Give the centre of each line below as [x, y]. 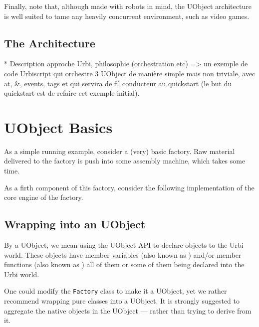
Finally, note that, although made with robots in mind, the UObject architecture [128, 6]
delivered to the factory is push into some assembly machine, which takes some [125, 161]
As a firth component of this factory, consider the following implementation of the [129, 187]
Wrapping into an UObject [75, 224]
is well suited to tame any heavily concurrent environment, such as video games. [127, 16]
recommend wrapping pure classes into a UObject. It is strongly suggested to [122, 301]
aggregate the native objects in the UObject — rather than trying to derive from [128, 310]
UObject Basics [58, 127]
